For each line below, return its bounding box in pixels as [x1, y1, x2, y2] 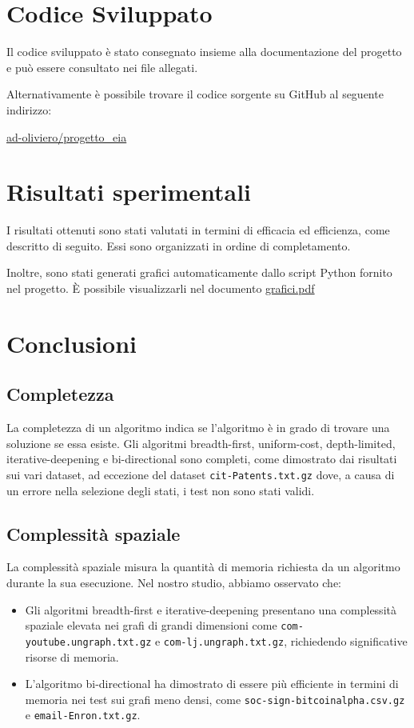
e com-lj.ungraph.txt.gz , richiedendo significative [154, 632, 408, 649]
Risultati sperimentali [6, 175, 252, 208]
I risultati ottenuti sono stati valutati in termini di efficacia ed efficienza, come [6, 222, 390, 238]
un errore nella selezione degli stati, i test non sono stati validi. [6, 482, 315, 498]
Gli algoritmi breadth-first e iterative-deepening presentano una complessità [25, 601, 396, 618]
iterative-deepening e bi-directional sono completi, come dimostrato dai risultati [6, 450, 397, 467]
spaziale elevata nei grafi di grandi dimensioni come [25, 617, 277, 634]
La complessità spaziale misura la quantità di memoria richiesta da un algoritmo [6, 558, 400, 575]
